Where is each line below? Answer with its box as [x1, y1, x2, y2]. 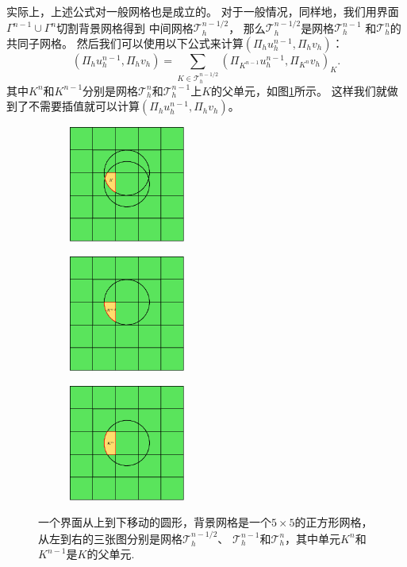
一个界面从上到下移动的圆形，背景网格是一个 [38, 514, 271, 530]
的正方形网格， [294, 514, 373, 530]
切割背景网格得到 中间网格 [56, 19, 194, 36]
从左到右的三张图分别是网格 [38, 530, 182, 546]
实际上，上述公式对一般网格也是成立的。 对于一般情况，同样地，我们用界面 [6, 3, 399, 19]
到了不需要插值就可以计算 [6, 98, 140, 114]
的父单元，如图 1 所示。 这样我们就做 [211, 82, 398, 98]
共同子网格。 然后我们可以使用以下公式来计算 [6, 35, 244, 51]
